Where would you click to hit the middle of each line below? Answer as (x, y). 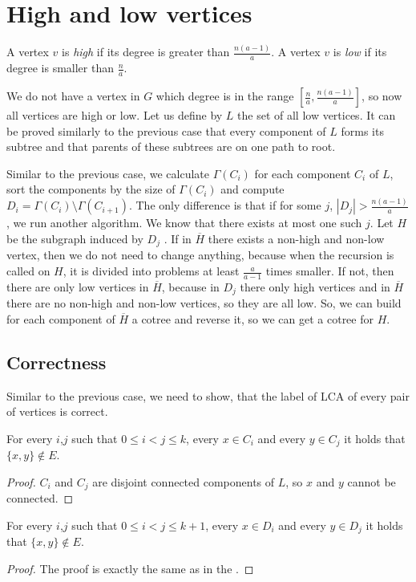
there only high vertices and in (315, 286)
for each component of (61, 318)
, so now (382, 96)
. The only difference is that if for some (225, 205)
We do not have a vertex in (73, 96)
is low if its (360, 52)
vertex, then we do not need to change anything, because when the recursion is (200, 255)
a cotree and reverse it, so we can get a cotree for (252, 318)
